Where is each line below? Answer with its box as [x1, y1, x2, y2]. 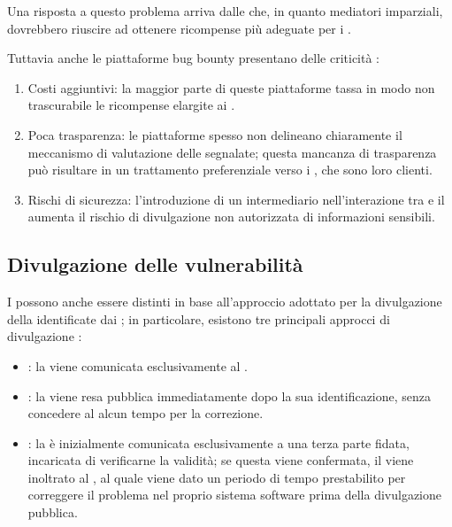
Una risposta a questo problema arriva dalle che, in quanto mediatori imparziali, [7, 2, 443, 19]
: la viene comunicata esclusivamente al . [27, 356, 249, 375]
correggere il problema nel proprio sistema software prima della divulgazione [27, 485, 442, 504]
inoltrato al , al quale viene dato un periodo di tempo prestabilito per [27, 468, 406, 486]
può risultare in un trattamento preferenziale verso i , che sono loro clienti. [27, 160, 433, 179]
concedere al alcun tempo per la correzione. [27, 404, 264, 422]
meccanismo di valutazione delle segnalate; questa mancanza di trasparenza [27, 143, 437, 161]
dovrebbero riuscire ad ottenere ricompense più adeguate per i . [7, 19, 351, 37]
